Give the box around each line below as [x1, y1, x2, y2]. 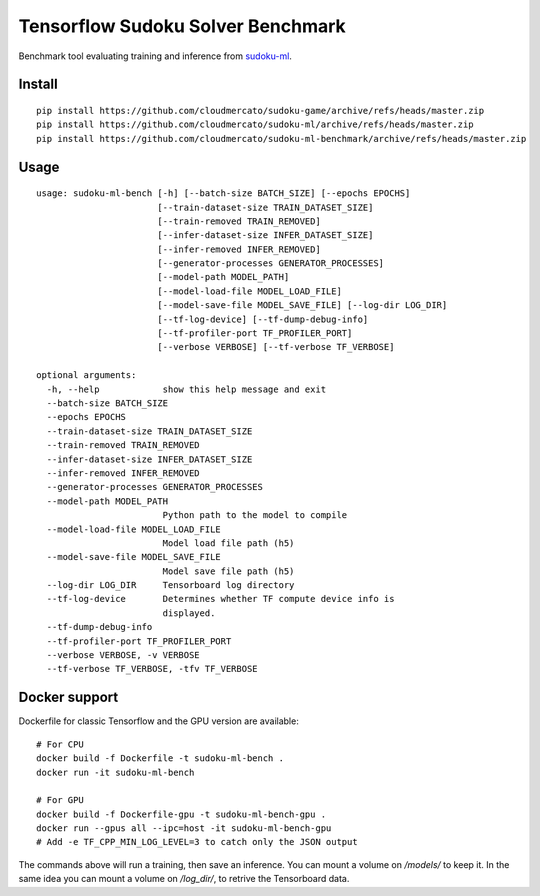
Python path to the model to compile [162, 510, 348, 521]
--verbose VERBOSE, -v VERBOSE [46, 650, 200, 661]
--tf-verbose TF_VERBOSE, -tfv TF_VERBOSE [46, 663, 259, 675]
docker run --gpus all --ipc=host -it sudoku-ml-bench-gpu [36, 823, 332, 834]
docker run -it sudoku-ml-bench [36, 766, 195, 778]
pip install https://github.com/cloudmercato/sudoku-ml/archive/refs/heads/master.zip [36, 119, 474, 130]
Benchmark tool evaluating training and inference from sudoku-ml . [18, 50, 292, 62]
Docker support [18, 689, 119, 706]
